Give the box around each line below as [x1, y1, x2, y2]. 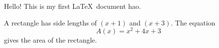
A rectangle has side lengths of [4, 17, 97, 27]
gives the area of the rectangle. [4, 35, 97, 45]
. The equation [171, 17, 216, 27]
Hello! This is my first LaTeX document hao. [4, 1, 141, 11]
